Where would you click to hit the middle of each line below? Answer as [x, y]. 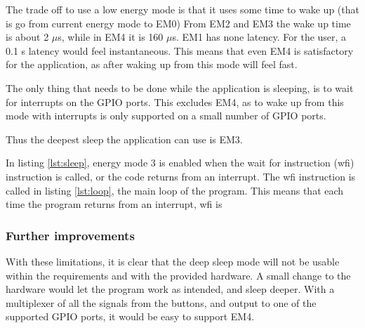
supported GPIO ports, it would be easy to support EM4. [130, 316]
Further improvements [70, 235]
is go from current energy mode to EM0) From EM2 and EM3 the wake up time [178, 23]
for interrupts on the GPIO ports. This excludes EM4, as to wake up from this [175, 101]
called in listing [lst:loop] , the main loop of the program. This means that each [175, 190]
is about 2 [27, 37]
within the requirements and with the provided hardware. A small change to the [178, 275]
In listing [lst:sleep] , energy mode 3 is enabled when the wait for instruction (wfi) [180, 163]
